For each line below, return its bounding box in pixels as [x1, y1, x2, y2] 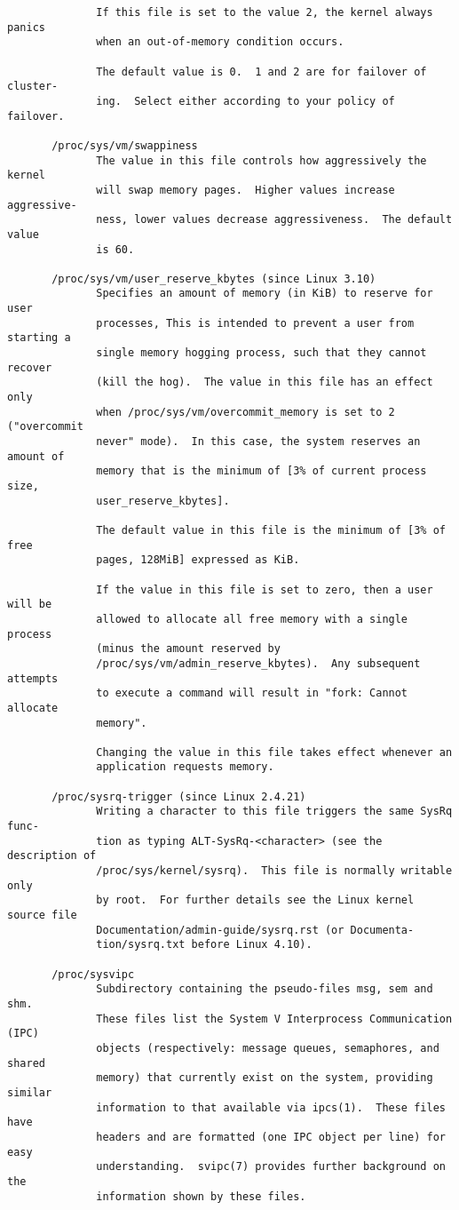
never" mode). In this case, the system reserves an [96, 435, 421, 449]
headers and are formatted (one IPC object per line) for [96, 1130, 446, 1143]
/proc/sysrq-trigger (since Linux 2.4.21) [51, 790, 306, 803]
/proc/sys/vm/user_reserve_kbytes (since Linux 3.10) [51, 272, 376, 285]
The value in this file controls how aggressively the [96, 154, 427, 167]
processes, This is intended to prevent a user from [96, 316, 415, 330]
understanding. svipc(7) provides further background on [96, 1160, 446, 1174]
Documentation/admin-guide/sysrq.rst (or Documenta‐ [96, 923, 415, 936]
